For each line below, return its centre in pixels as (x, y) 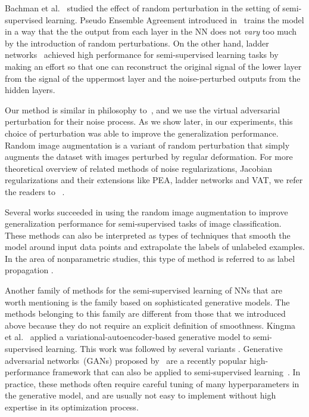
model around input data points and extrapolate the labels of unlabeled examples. (155, 247)
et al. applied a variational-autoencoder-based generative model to (128, 337)
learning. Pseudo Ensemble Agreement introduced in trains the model (175, 19)
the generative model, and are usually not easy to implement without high (141, 395)
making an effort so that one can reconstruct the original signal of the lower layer (153, 66)
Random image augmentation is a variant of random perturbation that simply (147, 145)
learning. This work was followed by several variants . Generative (164, 349)
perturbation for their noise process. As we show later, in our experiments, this (149, 121)
